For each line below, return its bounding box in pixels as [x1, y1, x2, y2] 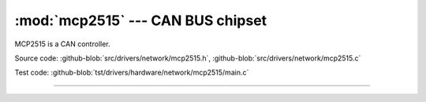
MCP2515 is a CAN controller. [14, 39, 110, 49]
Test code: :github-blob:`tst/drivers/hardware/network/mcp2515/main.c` [14, 67, 249, 78]
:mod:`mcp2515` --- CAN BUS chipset [14, 12, 267, 29]
